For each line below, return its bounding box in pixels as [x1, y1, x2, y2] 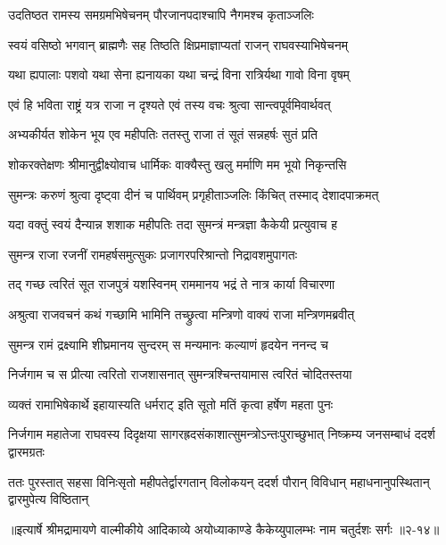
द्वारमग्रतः [8, 442, 45, 460]
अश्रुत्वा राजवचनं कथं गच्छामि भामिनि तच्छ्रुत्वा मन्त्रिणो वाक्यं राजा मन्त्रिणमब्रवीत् [8, 304, 355, 323]
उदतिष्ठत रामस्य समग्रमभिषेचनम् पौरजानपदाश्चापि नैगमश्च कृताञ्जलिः [8, 5, 314, 23]
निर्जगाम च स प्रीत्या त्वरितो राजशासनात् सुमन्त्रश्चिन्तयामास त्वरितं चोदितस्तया [8, 365, 352, 384]
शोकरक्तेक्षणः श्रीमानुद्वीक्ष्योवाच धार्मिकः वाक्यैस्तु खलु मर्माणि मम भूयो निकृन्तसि [8, 154, 347, 173]
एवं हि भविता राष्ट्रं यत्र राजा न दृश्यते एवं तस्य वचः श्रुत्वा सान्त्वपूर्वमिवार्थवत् [8, 95, 331, 113]
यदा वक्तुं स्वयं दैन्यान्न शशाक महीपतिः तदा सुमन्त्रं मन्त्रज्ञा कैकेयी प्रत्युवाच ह [8, 215, 337, 234]
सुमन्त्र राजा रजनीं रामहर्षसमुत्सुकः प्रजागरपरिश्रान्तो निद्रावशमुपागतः [8, 244, 297, 263]
